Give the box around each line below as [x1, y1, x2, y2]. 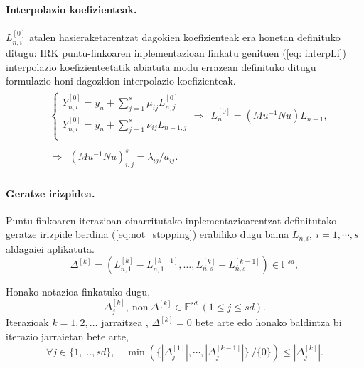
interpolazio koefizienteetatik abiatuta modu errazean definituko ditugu [6, 59, 316, 74]
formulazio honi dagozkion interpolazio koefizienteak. [6, 73, 236, 88]
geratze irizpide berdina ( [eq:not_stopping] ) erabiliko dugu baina [6, 227, 289, 242]
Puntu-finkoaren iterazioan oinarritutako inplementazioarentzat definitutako [6, 212, 337, 227]
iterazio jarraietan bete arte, [6, 328, 129, 343]
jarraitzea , [101, 315, 149, 330]
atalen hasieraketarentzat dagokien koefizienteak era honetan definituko [28, 29, 341, 44]
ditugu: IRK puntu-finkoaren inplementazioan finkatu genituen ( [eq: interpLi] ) [6, 45, 346, 60]
